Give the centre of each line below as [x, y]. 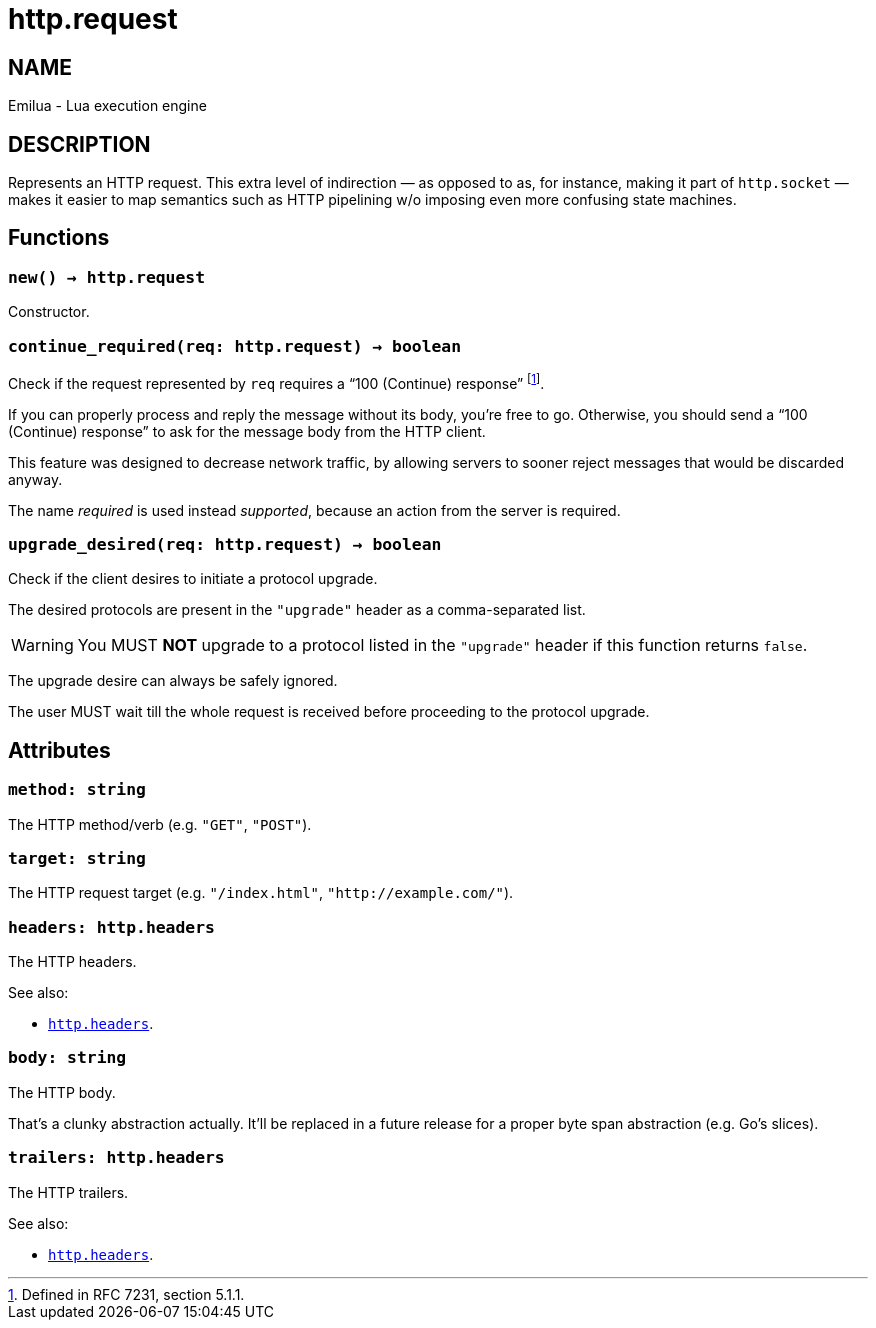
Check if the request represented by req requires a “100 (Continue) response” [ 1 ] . [276, 381]
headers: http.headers [111, 927]
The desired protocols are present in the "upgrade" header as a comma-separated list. [297, 610]
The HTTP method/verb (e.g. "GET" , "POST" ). [160, 824]
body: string [67, 1058]
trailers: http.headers [116, 1158]
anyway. [35, 479]
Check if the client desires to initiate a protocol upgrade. [193, 579]
